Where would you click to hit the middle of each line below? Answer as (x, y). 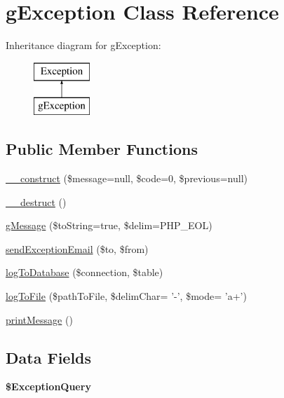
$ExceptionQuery (48, 386)
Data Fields (49, 357)
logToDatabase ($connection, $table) (84, 272)
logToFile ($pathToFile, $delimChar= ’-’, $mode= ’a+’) (126, 296)
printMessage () (39, 319)
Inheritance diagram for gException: (83, 45)
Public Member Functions (102, 149)
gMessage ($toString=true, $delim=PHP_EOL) (109, 225)
